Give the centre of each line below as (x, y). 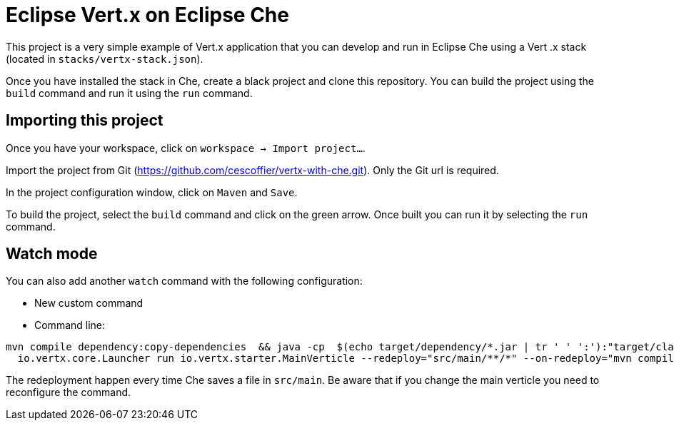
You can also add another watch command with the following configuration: (184, 281)
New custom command (89, 303)
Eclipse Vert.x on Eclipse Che (147, 15)
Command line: (70, 325)
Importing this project (85, 121)
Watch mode (52, 254)
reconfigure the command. (69, 392)
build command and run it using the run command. (129, 93)
